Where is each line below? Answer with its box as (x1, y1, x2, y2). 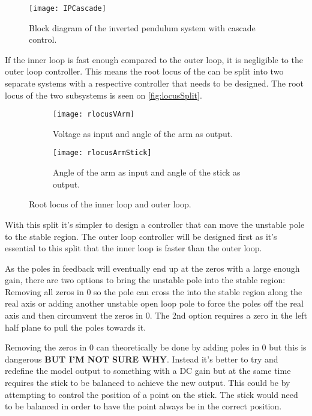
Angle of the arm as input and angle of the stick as (53, 166, 241, 179)
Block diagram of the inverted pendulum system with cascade (29, 21, 256, 34)
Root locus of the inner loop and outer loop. (29, 198, 191, 210)
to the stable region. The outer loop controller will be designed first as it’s (5, 230, 277, 242)
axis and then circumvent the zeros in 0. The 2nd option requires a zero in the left (5, 309, 308, 322)
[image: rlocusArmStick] (53, 148, 152, 158)
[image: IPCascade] (29, 4, 106, 13)
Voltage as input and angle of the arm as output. (53, 127, 233, 139)
